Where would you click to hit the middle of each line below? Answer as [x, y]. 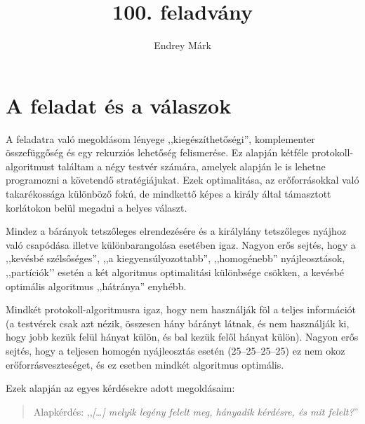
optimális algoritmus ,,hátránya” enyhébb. [96, 286]
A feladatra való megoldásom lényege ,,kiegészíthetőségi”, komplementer [160, 138]
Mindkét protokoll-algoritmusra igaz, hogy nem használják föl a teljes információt [181, 309]
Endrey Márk [182, 45]
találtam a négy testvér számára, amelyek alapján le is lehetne [192, 166]
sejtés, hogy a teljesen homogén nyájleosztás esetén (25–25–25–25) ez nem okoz [175, 350]
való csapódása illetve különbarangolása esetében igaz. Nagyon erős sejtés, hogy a [181, 244]
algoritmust [30, 166]
